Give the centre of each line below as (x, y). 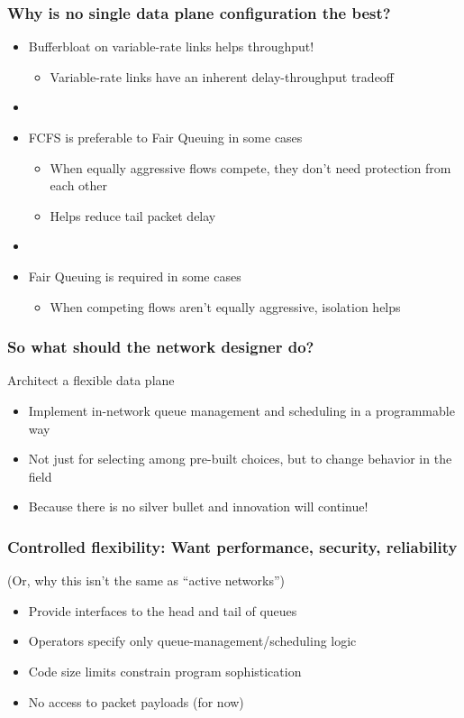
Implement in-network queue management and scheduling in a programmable (241, 410)
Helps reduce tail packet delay (133, 215)
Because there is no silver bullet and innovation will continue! (198, 506)
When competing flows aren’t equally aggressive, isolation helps (225, 306)
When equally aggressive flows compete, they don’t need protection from (250, 167)
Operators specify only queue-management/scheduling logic (192, 641)
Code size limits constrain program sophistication (165, 671)
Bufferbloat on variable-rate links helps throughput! (171, 46)
